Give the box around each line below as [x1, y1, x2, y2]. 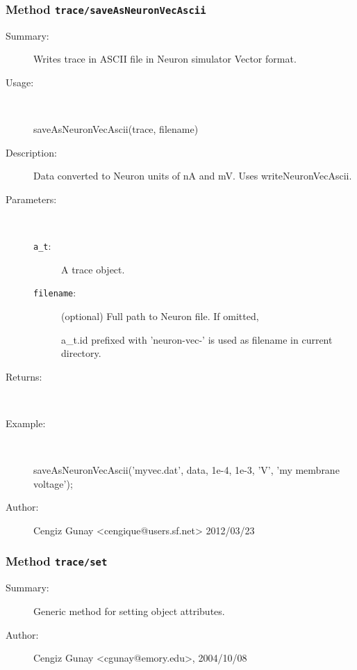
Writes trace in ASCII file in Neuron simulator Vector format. [33, 51, 297, 66]
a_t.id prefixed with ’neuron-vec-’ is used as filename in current [61, 332, 333, 346]
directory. [61, 346, 101, 360]
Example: [6, 416, 46, 430]
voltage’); [33, 476, 73, 490]
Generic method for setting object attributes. [33, 603, 225, 618]
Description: [6, 145, 57, 159]
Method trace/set [6, 552, 108, 570]
